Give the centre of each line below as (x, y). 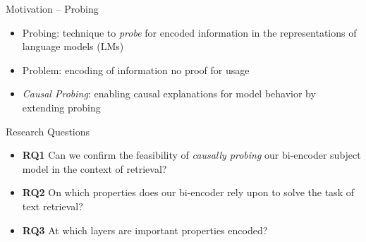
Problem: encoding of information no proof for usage (136, 69)
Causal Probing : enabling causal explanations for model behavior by (169, 93)
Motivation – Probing (52, 8)
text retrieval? (53, 206)
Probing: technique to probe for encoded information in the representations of (189, 32)
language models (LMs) (73, 46)
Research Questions (48, 131)
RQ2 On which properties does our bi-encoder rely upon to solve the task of (188, 192)
